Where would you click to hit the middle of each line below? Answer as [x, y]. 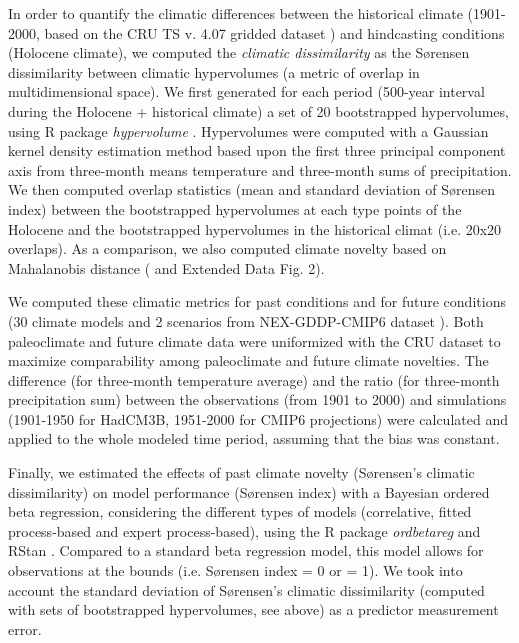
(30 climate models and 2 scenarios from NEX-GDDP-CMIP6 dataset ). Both [246, 320]
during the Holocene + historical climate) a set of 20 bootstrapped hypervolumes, [258, 110]
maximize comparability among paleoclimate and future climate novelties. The [248, 360]
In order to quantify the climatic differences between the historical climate [235, 13]
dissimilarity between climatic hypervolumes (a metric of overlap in [214, 71]
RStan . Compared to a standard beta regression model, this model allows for [246, 550]
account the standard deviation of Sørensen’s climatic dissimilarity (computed [246, 589]
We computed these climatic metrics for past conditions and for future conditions [257, 301]
